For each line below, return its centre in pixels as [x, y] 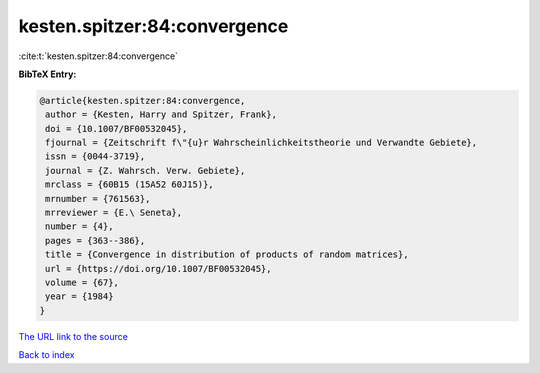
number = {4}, [79, 226]
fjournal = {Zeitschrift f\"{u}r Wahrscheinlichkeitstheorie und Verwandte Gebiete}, [261, 143]
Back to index [46, 355]
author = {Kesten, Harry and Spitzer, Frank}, [161, 114]
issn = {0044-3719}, [95, 156]
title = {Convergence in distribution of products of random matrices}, [227, 254]
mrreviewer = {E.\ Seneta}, [114, 213]
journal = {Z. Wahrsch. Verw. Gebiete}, [145, 170]
